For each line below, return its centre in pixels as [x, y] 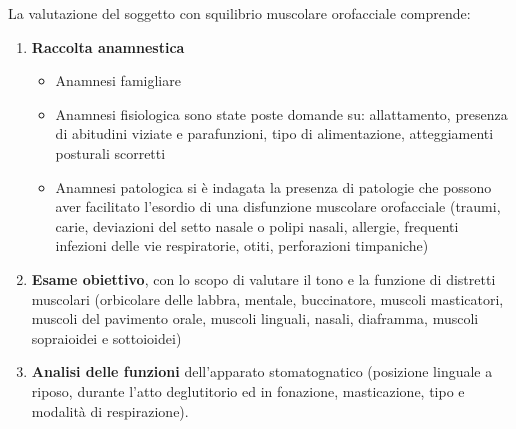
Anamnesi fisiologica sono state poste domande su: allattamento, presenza [281, 113]
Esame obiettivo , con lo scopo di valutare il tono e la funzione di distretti [263, 278]
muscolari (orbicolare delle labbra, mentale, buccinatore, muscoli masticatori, [267, 298]
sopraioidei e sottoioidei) [106, 337]
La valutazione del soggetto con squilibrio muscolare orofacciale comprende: [239, 13]
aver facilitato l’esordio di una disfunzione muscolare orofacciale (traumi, [278, 206]
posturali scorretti [110, 152]
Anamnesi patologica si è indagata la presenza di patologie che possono [273, 186]
